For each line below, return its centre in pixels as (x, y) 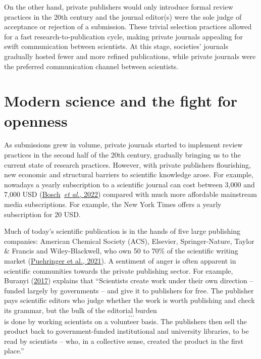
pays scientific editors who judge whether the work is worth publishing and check (129, 300)
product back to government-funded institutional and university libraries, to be (126, 331)
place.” (14, 351)
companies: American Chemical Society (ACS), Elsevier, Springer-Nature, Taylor (129, 241)
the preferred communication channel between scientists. (91, 66)
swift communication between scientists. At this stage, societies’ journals (116, 46)
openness (36, 120)
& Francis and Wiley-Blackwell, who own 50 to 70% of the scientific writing (121, 251)
